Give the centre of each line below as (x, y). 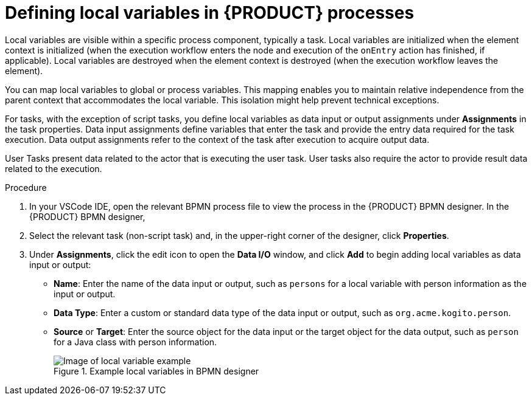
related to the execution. (54, 168)
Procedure (26, 187)
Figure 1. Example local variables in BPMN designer (156, 371)
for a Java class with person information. (135, 342)
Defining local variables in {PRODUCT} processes (210, 13)
